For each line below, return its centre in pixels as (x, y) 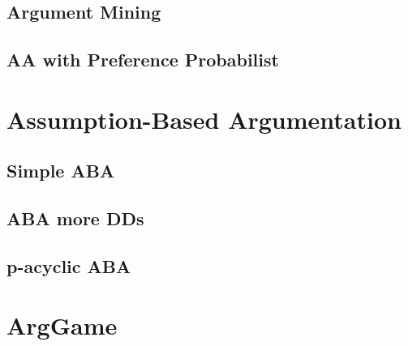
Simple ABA (61, 171)
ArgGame (62, 325)
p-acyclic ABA (69, 265)
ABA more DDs (75, 218)
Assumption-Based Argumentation (204, 119)
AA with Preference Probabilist (143, 60)
